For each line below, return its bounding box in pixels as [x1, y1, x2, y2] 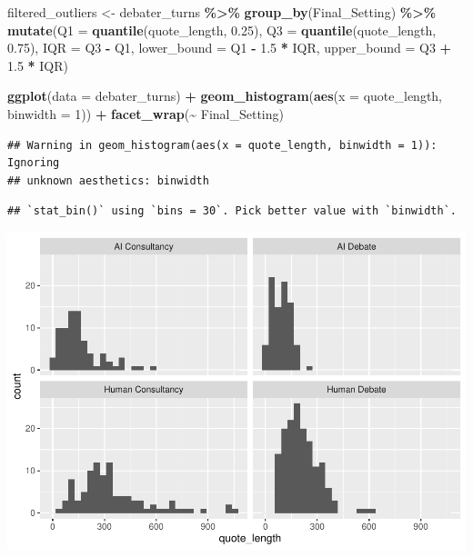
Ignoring [7, 156, 60, 170]
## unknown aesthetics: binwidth [7, 174, 209, 187]
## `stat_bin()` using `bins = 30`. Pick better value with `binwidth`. [7, 204, 457, 218]
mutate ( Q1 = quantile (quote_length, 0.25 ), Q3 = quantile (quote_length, [7, 20, 437, 39]
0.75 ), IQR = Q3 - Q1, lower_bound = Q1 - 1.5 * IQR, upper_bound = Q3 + [7, 38, 452, 57]
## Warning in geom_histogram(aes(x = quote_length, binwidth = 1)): [7, 138, 438, 152]
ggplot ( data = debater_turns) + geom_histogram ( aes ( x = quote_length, [7, 86, 443, 105]
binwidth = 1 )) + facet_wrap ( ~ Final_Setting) [7, 104, 284, 123]
